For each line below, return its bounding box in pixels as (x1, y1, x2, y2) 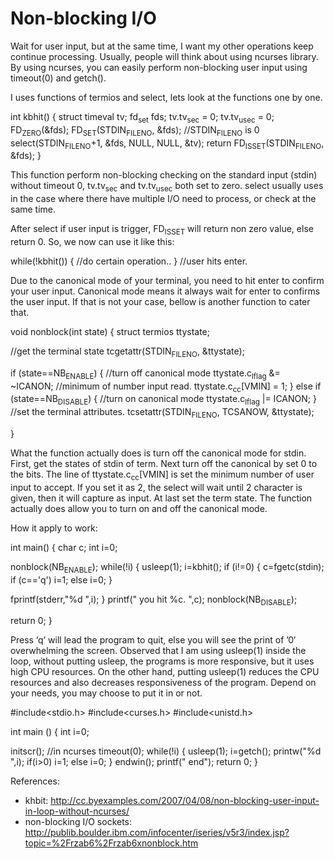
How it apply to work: (10, 522, 98, 534)
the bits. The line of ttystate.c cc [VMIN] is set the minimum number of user (10, 468, 315, 482)
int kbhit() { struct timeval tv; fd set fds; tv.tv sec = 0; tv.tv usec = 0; (10, 110, 275, 125)
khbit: (24, 795, 49, 807)
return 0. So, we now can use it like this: (10, 235, 175, 247)
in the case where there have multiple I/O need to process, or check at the (10, 193, 317, 205)
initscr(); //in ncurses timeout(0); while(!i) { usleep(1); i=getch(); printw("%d (10, 745, 322, 757)
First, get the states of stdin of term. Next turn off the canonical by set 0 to (10, 457, 318, 469)
